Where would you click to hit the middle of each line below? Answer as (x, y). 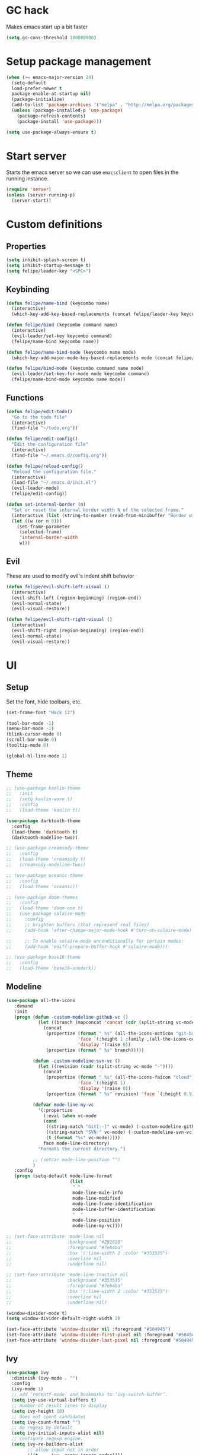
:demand (23, 1006)
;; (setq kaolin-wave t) (39, 799)
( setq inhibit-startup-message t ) (49, 265)
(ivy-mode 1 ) (28, 1389)
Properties (26, 246)
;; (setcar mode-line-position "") (76, 1159)
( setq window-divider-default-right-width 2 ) (63, 1318)
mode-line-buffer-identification (113, 1209)
